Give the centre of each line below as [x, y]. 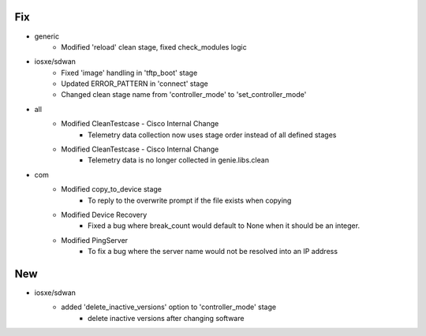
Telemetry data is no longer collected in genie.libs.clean [179, 160]
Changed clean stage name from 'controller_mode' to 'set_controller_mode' [184, 95]
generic [47, 36]
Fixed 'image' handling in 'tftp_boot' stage [129, 73]
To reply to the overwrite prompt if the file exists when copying [190, 200]
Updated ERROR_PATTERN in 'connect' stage [135, 84]
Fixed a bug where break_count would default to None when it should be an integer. [224, 226]
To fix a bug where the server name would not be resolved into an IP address [213, 252]
